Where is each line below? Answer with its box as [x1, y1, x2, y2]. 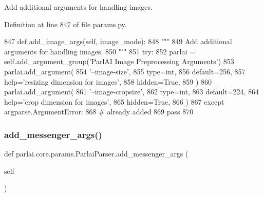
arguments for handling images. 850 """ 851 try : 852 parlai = [4, 46, 195, 56]
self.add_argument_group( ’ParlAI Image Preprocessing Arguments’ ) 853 [4, 56, 234, 67]
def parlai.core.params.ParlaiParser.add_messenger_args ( [4, 148, 189, 159]
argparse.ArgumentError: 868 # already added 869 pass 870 [4, 106, 194, 117]
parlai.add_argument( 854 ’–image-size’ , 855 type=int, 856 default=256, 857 [4, 66, 246, 76]
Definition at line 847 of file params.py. [4, 18, 127, 29]
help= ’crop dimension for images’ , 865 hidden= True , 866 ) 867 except [4, 96, 224, 107]
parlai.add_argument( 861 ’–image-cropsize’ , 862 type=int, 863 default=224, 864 [4, 86, 259, 97]
